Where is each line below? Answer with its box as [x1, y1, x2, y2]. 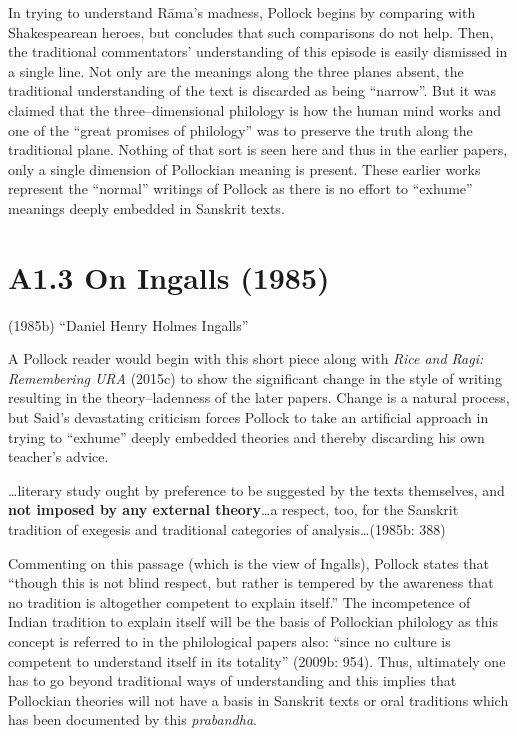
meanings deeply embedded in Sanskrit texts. [8, 197, 285, 218]
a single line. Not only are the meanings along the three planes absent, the [8, 60, 464, 81]
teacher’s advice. [8, 446, 109, 467]
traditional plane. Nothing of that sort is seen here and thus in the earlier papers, [8, 139, 508, 160]
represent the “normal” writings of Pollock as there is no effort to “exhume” [8, 178, 473, 199]
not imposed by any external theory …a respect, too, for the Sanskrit [8, 499, 459, 520]
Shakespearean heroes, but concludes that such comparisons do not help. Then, [8, 21, 494, 42]
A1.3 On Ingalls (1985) [8, 256, 330, 297]
